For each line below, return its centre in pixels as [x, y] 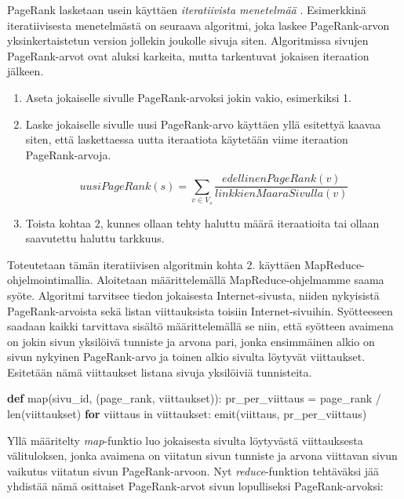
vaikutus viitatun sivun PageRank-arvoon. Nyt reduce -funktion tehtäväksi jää [193, 470]
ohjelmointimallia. [50, 280]
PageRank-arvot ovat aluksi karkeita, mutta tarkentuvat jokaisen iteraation [188, 55]
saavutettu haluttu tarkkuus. [95, 238]
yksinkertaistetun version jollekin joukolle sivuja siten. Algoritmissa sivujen [188, 40]
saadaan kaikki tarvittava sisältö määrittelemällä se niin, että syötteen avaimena [200, 326]
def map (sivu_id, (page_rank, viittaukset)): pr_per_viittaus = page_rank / [194, 398]
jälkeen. [25, 71]
